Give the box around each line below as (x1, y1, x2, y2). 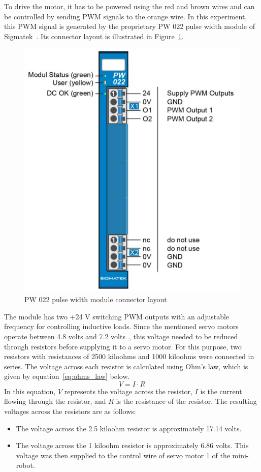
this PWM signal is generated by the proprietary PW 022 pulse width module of (4, 21, 255, 32)
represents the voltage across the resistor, (64, 386, 192, 396)
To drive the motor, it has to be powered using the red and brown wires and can (4, 1, 255, 11)
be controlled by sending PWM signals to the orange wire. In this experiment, (4, 11, 247, 21)
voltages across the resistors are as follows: (4, 406, 136, 417)
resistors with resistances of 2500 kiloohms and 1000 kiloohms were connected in (4, 351, 254, 362)
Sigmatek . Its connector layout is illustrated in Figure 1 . (4, 31, 184, 41)
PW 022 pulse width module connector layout (24, 294, 167, 305)
